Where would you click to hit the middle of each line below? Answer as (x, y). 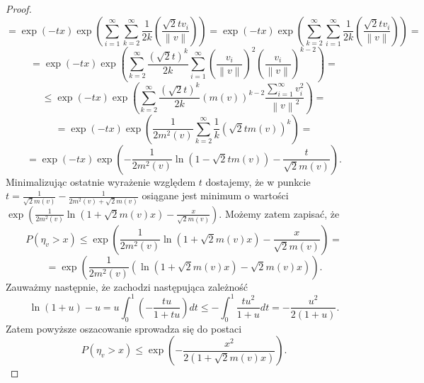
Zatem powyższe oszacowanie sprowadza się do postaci (124, 328)
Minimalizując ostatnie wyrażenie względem (101, 181)
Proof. (19, 9)
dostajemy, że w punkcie (258, 181)
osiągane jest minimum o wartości (215, 195)
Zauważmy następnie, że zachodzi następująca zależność (127, 286)
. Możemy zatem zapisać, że (279, 213)
